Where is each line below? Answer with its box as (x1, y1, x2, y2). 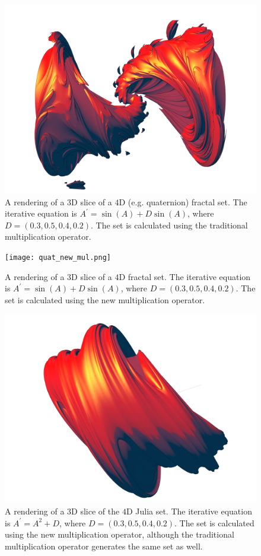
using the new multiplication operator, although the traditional (5, 528, 234, 541)
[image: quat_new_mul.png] (5, 253, 111, 262)
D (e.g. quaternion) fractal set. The (119, 195, 247, 208)
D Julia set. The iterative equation (126, 505, 252, 517)
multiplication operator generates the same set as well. (5, 539, 203, 552)
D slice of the (71, 505, 120, 517)
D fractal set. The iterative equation (119, 270, 251, 282)
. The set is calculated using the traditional (91, 218, 248, 231)
